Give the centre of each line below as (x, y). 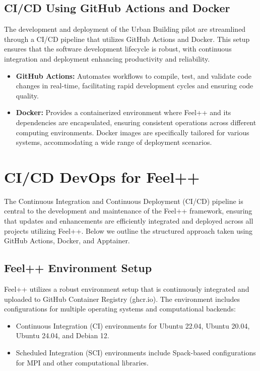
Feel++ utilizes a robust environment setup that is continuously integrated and (127, 289)
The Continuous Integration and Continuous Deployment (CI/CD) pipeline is (124, 201)
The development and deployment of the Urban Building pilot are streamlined (125, 29)
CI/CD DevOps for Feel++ (102, 176)
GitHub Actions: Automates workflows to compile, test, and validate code (134, 75)
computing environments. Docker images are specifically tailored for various (133, 132)
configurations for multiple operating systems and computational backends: (120, 309)
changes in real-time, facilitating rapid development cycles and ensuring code (135, 86)
